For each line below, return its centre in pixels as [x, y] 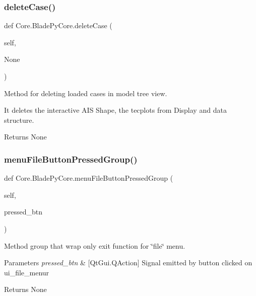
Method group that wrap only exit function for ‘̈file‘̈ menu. [95, 245]
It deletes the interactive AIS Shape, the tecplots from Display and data [115, 110]
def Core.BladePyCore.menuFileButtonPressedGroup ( [89, 178]
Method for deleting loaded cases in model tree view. [86, 93]
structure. [19, 120]
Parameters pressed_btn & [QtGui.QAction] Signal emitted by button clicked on [128, 263]
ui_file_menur [27, 272]
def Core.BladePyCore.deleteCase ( [58, 25]
